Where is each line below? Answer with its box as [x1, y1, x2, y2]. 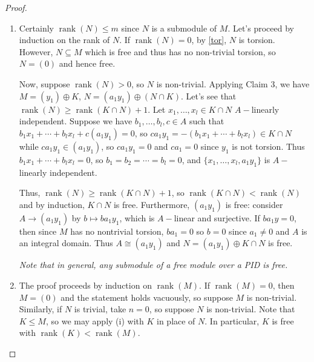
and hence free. [59, 57, 116, 70]
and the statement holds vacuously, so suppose [61, 290, 233, 303]
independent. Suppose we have [19, 115, 132, 127]
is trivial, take [74, 303, 126, 315]
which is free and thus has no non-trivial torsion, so [85, 45, 276, 58]
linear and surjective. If [174, 211, 260, 224]
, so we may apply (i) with [45, 314, 144, 327]
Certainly [19, 21, 54, 34]
